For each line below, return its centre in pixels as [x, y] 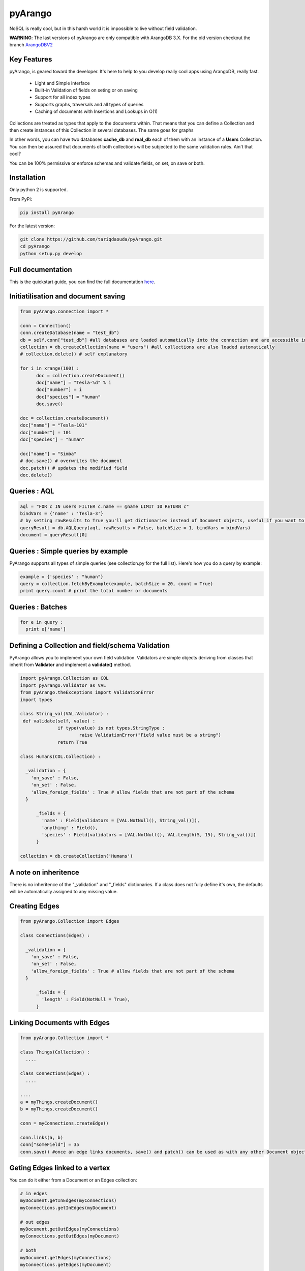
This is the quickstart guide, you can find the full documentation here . [82, 282]
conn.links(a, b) [42, 1137]
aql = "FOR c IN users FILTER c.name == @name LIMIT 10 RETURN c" [104, 506]
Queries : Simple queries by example [69, 551]
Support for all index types [63, 97]
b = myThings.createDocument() [59, 1109]
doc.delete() [36, 475]
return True [72, 742]
